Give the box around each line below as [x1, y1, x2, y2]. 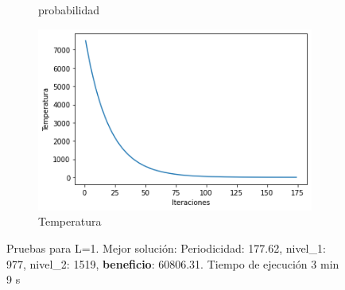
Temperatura [38, 213, 102, 230]
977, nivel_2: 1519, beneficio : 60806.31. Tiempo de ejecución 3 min [6, 255, 339, 272]
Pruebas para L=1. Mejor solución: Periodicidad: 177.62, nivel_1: [6, 239, 326, 256]
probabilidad [38, 2, 100, 17]
